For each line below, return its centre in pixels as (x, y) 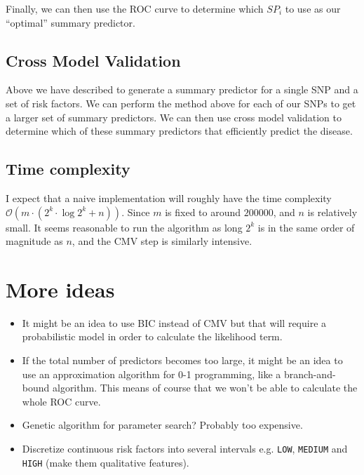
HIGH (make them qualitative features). (106, 462)
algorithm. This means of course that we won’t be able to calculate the (205, 388)
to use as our (313, 8)
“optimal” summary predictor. (70, 22)
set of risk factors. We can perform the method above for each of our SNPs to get (181, 103)
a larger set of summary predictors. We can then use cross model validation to (174, 117)
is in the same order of (306, 227)
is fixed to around (203, 212)
